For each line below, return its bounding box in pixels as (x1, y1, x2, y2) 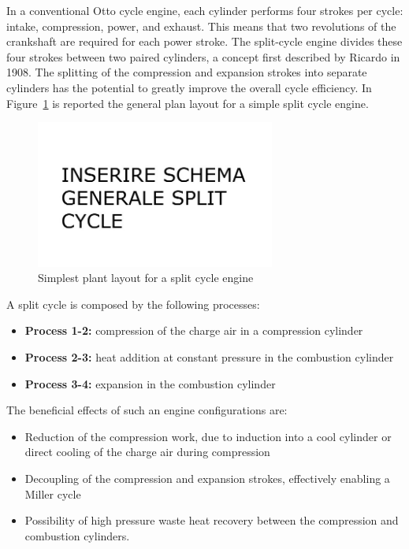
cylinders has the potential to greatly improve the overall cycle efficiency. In (6, 79, 372, 95)
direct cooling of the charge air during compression (24, 443, 270, 460)
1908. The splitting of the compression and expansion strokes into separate (6, 64, 367, 80)
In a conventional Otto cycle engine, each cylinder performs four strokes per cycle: (6, 2, 403, 18)
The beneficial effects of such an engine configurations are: (6, 402, 288, 418)
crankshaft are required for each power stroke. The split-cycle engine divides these (6, 33, 403, 50)
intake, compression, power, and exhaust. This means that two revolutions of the (6, 17, 396, 34)
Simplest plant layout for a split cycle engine (38, 269, 254, 286)
